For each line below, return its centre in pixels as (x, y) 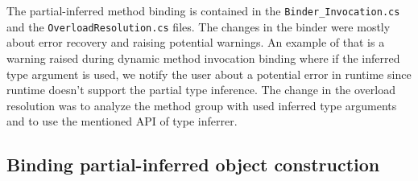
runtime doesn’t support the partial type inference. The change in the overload (201, 90)
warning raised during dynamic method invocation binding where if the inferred (203, 58)
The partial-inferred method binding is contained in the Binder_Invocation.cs (203, 10)
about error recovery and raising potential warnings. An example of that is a (196, 42)
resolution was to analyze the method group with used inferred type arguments (202, 105)
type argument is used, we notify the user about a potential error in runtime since (209, 74)
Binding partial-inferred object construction (193, 165)
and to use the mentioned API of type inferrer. (122, 121)
